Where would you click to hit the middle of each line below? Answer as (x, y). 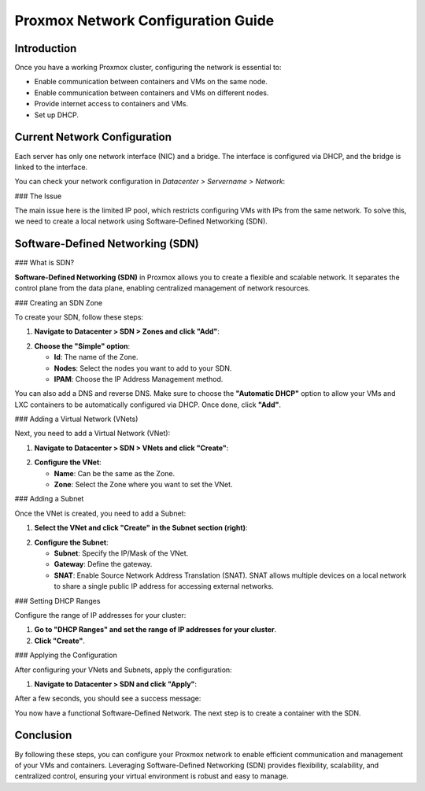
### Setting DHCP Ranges (57, 601)
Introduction (46, 48)
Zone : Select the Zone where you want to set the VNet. (143, 485)
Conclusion (43, 736)
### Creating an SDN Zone (59, 302)
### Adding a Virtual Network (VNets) (76, 419)
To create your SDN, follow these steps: (79, 317)
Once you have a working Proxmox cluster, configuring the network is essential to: (148, 68)
